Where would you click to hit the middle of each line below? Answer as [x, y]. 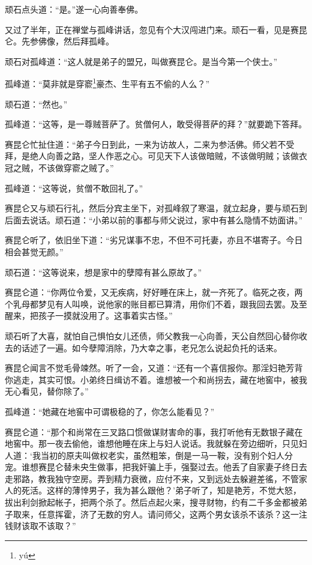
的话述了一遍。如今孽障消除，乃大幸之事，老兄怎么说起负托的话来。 [147, 347]
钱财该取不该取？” [40, 526]
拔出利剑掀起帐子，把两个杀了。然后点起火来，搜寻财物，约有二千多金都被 [152, 502]
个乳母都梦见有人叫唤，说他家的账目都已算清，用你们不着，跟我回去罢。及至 [156, 304]
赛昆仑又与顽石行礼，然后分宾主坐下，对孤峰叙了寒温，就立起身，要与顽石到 [156, 208]
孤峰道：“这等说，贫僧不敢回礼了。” [74, 188]
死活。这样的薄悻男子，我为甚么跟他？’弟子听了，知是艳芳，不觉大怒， [161, 490]
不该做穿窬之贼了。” [76, 168]
